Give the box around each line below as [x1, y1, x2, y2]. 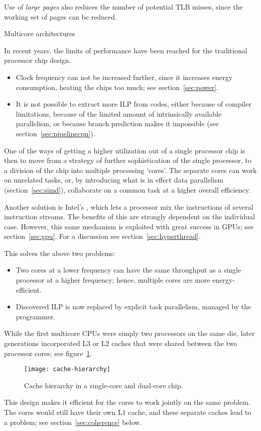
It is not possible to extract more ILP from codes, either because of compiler [16, 99, 251, 109]
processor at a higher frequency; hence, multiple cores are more [16, 275, 210, 285]
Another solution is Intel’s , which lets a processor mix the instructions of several [4, 201, 253, 212]
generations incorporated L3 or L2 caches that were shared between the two [4, 338, 237, 349]
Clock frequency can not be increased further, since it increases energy [16, 71, 232, 82]
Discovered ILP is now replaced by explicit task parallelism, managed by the [16, 301, 251, 312]
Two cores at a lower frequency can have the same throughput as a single [16, 265, 241, 275]
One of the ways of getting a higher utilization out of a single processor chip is [4, 145, 245, 155]
